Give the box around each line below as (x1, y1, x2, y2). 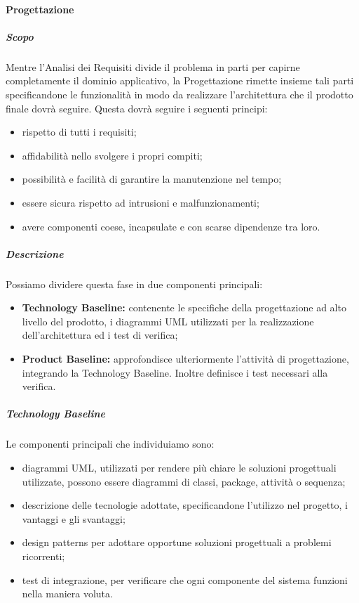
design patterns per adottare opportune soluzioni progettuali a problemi (22, 535, 332, 550)
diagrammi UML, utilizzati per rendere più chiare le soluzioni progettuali (22, 460, 337, 474)
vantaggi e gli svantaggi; (22, 511, 126, 526)
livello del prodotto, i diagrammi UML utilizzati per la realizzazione (22, 313, 314, 328)
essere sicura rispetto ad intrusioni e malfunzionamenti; (22, 195, 259, 209)
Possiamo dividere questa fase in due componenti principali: (6, 276, 263, 291)
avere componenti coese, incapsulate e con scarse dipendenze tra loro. (22, 219, 320, 233)
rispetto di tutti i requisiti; (22, 124, 137, 139)
